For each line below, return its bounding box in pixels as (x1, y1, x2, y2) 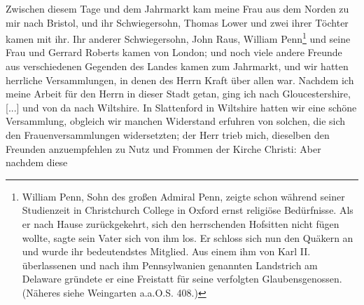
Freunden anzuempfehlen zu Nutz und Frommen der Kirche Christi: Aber (6, 141, 321, 156)
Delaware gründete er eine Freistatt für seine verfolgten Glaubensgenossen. (22, 271, 342, 286)
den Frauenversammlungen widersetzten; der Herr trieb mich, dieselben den (6, 128, 330, 142)
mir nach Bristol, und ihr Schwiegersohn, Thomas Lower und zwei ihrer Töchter (6, 15, 349, 29)
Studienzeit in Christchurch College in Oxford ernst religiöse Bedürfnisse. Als (22, 203, 353, 217)
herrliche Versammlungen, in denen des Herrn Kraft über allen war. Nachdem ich (6, 72, 354, 87)
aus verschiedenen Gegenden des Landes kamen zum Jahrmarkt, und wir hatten (6, 59, 349, 74)
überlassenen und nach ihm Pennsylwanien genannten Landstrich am (22, 257, 318, 272)
